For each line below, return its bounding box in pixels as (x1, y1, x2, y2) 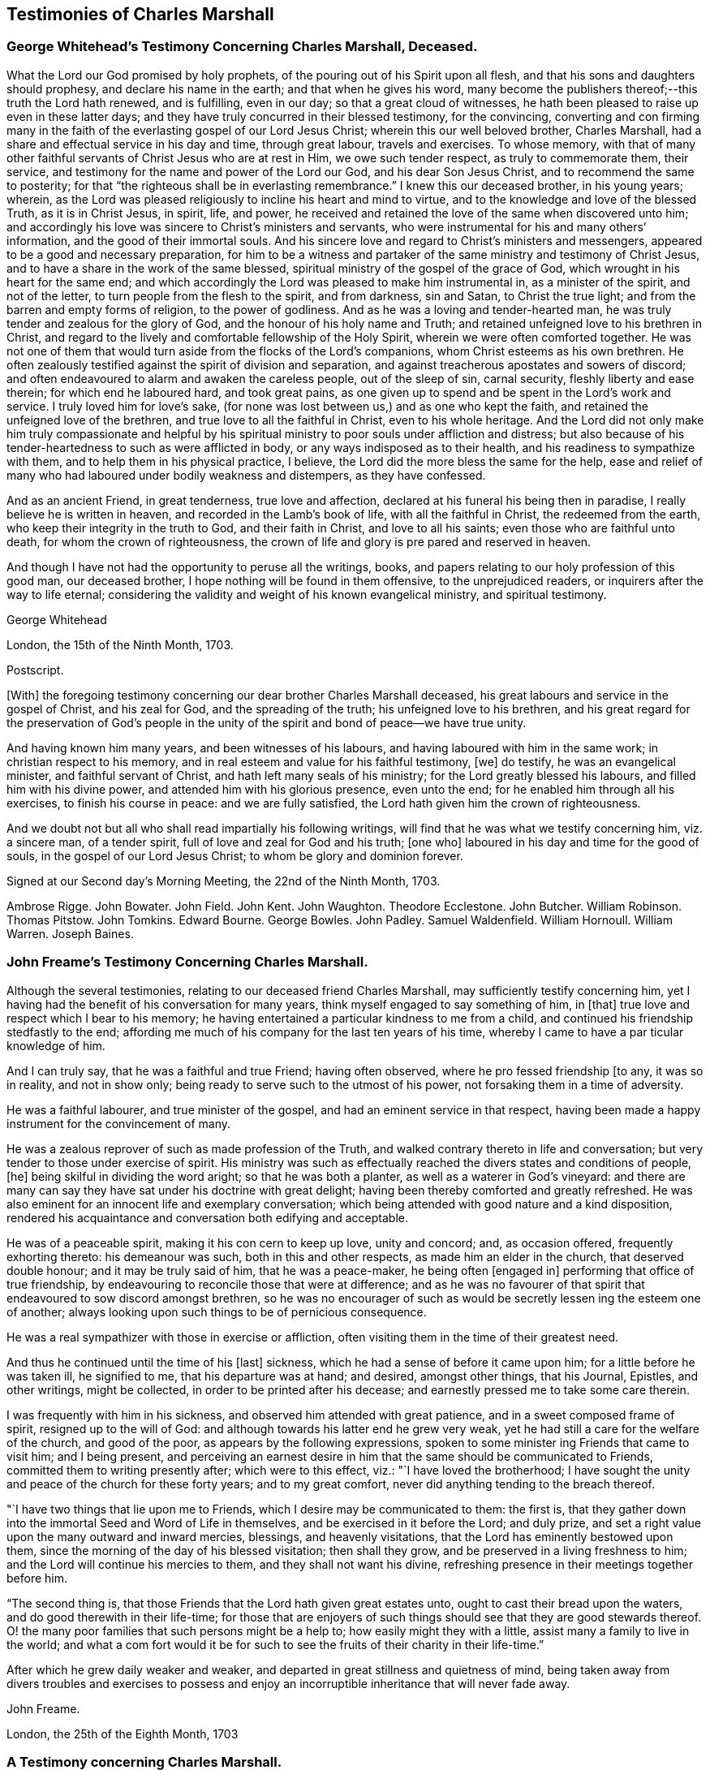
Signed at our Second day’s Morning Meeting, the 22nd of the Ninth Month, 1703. (6, 873, 441, 888)
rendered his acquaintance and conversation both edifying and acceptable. (6, 1210, 409, 1225)
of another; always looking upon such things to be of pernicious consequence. (6, 1304, 427, 1319)
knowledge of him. (6, 1038, 105, 1053)
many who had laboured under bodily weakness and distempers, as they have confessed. (6, 467, 486, 482)
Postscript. (6, 662, 64, 677)
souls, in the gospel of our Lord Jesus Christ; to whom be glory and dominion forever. (6, 848, 463, 863)
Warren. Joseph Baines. (6, 926, 134, 941)
